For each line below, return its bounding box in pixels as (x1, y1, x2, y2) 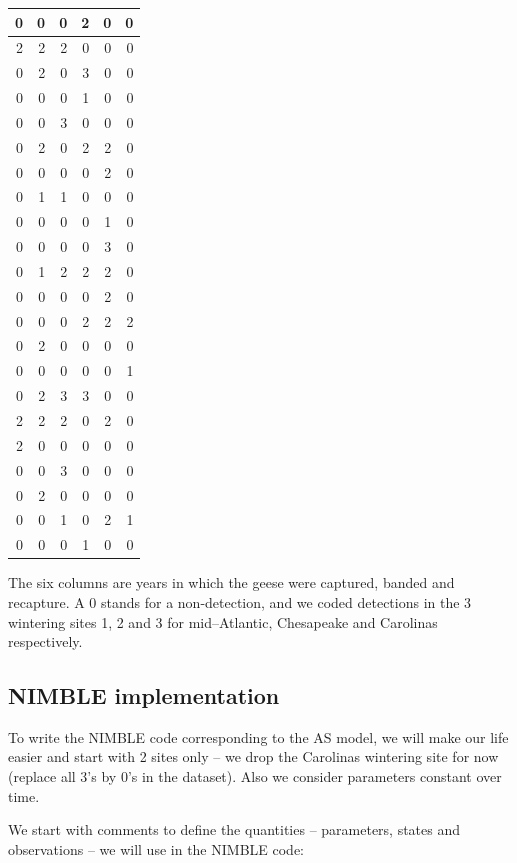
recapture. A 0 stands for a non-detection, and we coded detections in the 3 (8, 591, 472, 612)
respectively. (8, 631, 83, 652)
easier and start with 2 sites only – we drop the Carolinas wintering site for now (8, 746, 499, 767)
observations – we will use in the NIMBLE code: (8, 838, 304, 859)
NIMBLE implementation (8, 680, 280, 711)
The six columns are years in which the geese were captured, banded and (8, 572, 455, 593)
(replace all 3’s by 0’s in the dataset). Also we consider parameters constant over (8, 766, 502, 787)
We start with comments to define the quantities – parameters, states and (8, 819, 461, 840)
